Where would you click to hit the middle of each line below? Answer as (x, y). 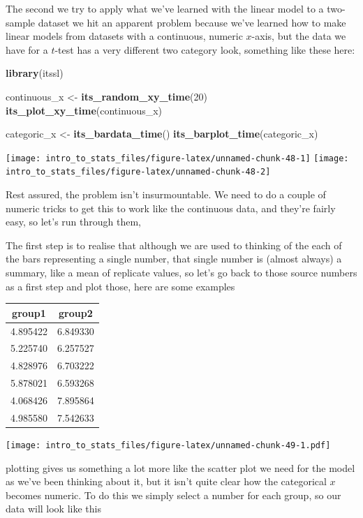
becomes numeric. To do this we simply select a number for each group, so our (173, 495)
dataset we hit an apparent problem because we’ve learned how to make (192, 22)
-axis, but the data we (299, 36)
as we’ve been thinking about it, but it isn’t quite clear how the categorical (166, 481)
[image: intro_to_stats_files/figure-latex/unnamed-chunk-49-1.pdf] (168, 445)
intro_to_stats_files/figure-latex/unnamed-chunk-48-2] (138, 172)
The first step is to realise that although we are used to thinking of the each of (174, 245)
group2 (76, 312)
